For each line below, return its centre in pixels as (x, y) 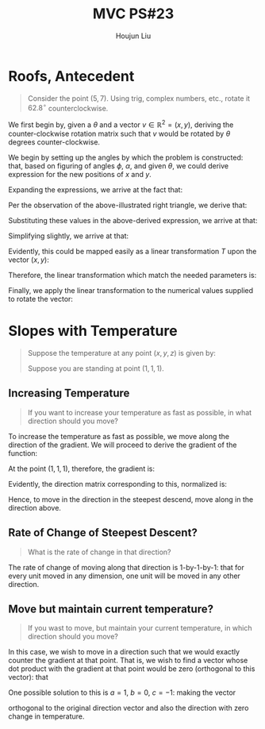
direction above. (35, 507)
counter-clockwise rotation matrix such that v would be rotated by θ (119, 133)
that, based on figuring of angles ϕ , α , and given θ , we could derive (118, 166)
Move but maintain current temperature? (111, 609)
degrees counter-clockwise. (54, 142)
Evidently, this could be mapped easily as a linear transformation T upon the (132, 251)
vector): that (29, 677)
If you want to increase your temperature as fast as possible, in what (140, 412)
